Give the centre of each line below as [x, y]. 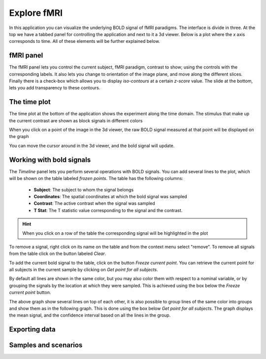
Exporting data [33, 330]
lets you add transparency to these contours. [55, 88]
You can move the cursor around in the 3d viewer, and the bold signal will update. [92, 145]
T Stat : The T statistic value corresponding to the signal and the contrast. [108, 210]
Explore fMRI [36, 13]
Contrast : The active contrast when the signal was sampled [94, 203]
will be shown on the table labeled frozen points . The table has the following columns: [96, 179]
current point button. [30, 292]
